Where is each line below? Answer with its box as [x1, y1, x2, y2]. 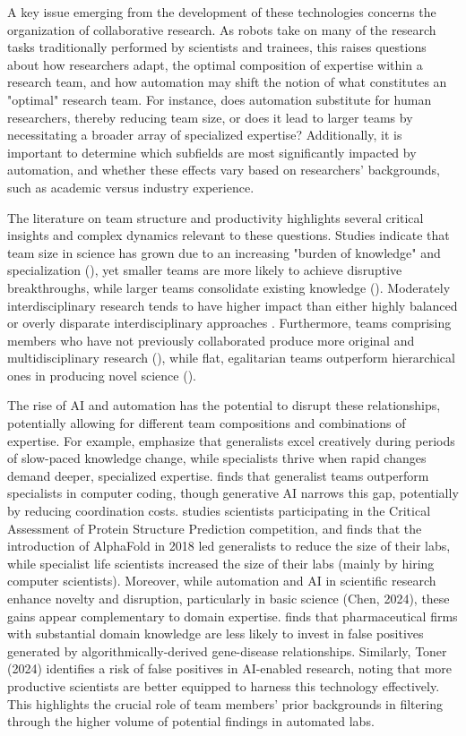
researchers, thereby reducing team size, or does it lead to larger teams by [7, 107, 413, 126]
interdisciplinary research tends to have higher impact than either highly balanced [7, 295, 458, 314]
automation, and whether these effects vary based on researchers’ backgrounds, [7, 160, 440, 179]
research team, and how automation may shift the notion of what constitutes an [7, 73, 447, 91]
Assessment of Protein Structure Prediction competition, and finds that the [7, 518, 422, 537]
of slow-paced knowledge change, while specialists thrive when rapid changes [7, 449, 427, 467]
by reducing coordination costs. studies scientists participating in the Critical [7, 501, 431, 520]
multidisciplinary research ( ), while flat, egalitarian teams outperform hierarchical [7, 348, 455, 367]
